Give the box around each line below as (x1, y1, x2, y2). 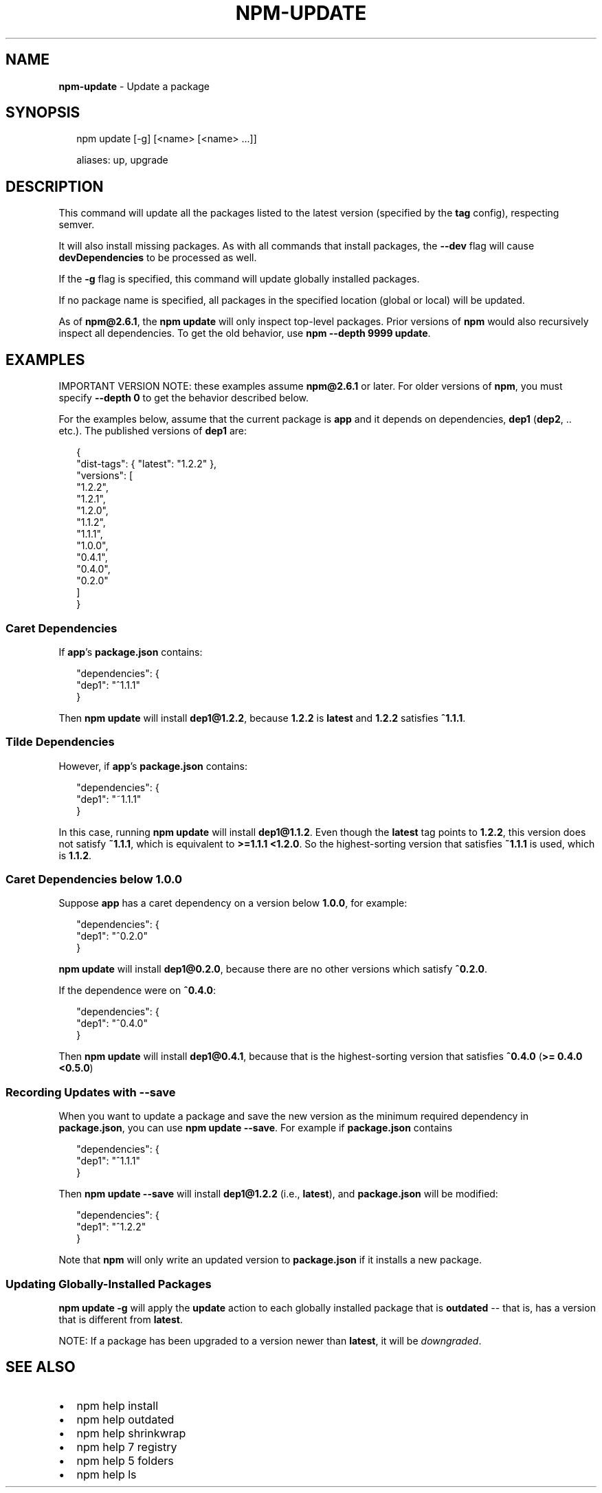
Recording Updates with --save (5, 1085, 176, 1099)
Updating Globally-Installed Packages (5, 1276, 212, 1291)
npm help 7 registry (76, 1439, 177, 1454)
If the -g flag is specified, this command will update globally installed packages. (58, 273, 420, 285)
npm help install (76, 1398, 159, 1413)
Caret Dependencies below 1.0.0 (5, 872, 183, 886)
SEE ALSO (5, 1358, 76, 1376)
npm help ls (76, 1467, 137, 1481)
